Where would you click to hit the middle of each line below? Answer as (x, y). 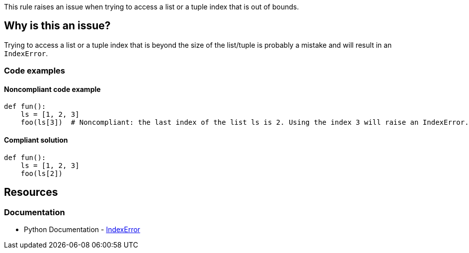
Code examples (35, 71)
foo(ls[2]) (42, 173)
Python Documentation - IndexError (82, 229)
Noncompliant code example (52, 89)
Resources (31, 192)
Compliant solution (36, 140)
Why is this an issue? (57, 26)
